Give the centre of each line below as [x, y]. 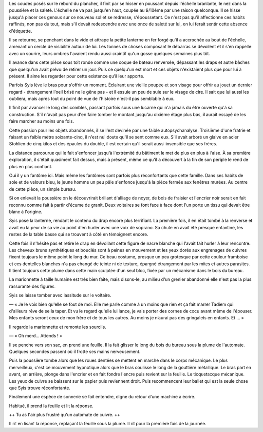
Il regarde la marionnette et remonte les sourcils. [58, 327]
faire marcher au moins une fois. [41, 121]
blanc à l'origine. [26, 212]
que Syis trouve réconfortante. [40, 388]
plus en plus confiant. [31, 166]
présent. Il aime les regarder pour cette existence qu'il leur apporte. [77, 76]
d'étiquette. [20, 31]
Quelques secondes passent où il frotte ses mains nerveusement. [75, 352]
